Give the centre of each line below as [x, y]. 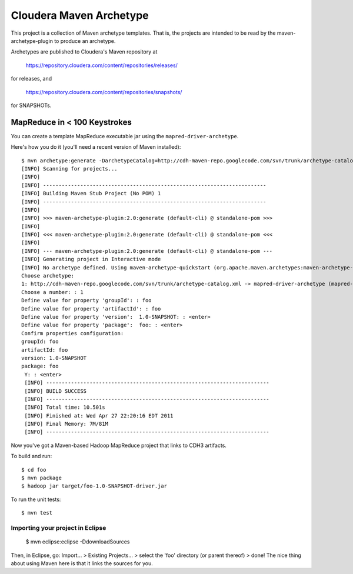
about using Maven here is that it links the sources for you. [82, 563]
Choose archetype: [48, 276]
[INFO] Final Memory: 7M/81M [66, 424]
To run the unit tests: [36, 499]
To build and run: [31, 456]
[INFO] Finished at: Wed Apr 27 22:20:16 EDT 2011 [99, 416]
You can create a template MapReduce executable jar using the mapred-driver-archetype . [125, 136]
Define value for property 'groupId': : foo [87, 301]
